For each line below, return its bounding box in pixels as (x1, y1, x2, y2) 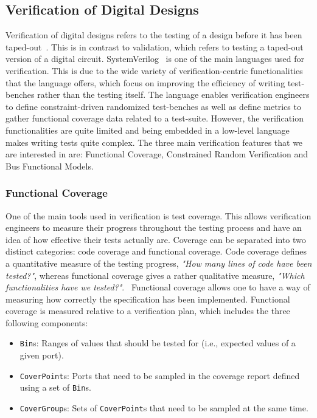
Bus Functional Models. (5, 159, 94, 172)
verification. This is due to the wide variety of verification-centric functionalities (5, 64, 303, 77)
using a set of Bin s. (19, 381, 91, 394)
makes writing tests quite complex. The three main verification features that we (5, 135, 303, 148)
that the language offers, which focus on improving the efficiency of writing (5, 76, 285, 89)
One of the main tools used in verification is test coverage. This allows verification (5, 209, 312, 222)
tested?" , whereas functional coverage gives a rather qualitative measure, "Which (5, 269, 305, 281)
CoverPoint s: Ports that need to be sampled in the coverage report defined (19, 369, 300, 382)
